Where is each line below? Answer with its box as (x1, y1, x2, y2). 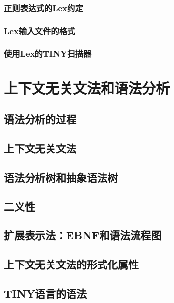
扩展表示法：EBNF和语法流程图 (4, 227, 162, 243)
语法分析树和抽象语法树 (4, 169, 118, 185)
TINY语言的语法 (4, 285, 87, 301)
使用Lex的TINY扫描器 (4, 47, 92, 59)
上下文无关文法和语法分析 (4, 77, 170, 98)
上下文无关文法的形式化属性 (4, 257, 139, 272)
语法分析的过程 (4, 112, 76, 127)
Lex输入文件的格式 (4, 24, 75, 37)
